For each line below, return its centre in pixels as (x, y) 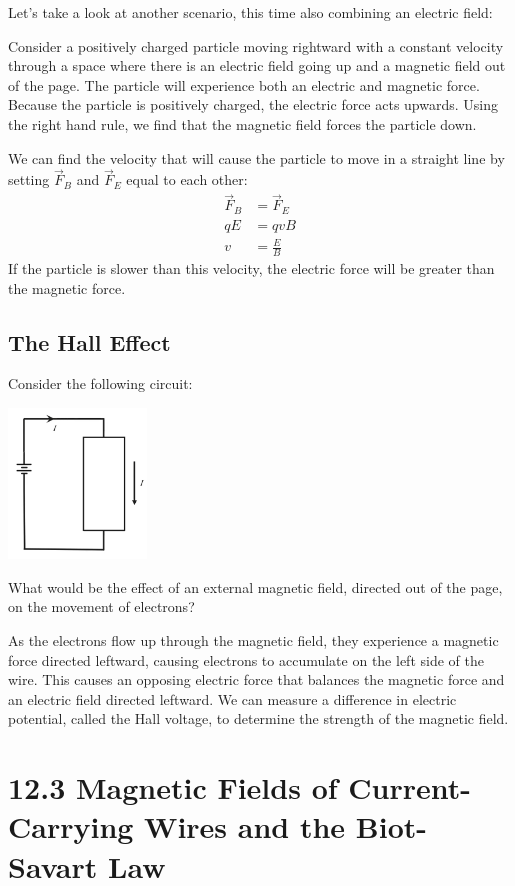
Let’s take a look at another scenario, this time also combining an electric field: (250, 12)
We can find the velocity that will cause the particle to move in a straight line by (256, 157)
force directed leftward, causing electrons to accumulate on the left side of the (246, 659)
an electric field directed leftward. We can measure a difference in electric (232, 698)
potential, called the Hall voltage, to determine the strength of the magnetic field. (258, 718)
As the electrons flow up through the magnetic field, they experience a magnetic (253, 640)
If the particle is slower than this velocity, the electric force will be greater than (251, 268)
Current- (409, 787)
